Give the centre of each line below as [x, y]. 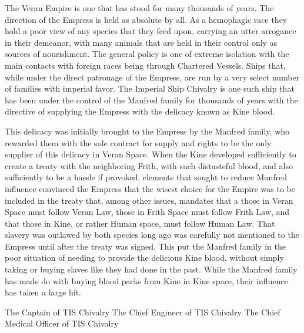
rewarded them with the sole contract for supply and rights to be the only [138, 142]
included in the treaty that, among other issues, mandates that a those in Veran [149, 200]
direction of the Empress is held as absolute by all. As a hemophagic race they [146, 19]
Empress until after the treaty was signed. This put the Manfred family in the [145, 246]
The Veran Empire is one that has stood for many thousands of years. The [139, 8]
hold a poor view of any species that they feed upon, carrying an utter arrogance [151, 31]
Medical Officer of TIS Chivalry [62, 323]
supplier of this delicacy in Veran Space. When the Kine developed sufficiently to [151, 154]
